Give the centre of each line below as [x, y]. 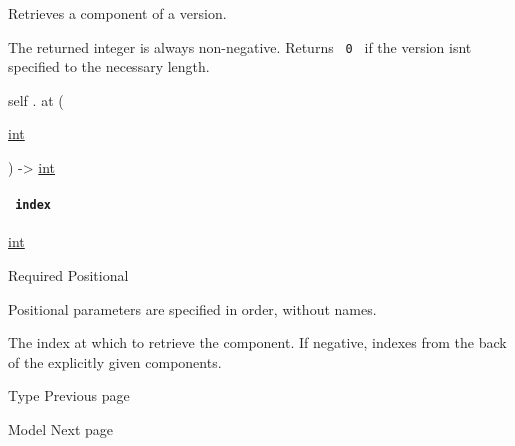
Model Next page [61, 429]
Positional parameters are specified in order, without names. [192, 308]
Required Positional [68, 275]
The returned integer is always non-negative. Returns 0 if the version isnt [240, 46]
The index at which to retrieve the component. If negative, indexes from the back [257, 342]
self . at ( [36, 99]
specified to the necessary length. [109, 66]
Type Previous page [69, 395]
